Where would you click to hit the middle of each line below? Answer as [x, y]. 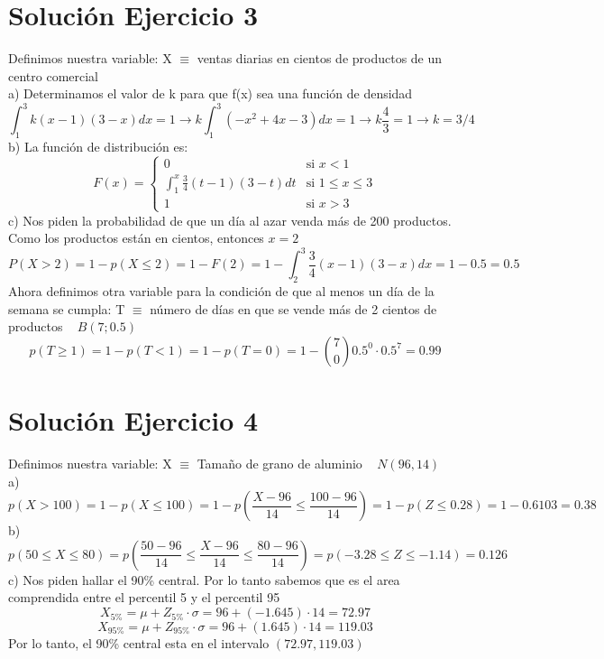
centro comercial [54, 75]
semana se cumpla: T [67, 308]
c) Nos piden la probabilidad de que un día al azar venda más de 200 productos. [230, 220]
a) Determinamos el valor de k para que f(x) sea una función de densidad [210, 93]
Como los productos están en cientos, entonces [136, 238]
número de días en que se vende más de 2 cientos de [293, 308]
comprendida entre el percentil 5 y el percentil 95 [144, 597]
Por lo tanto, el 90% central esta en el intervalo [139, 642]
